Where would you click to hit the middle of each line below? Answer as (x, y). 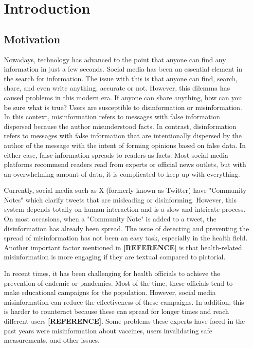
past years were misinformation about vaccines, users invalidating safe (108, 330)
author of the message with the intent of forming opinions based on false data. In (125, 145)
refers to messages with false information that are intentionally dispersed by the (123, 136)
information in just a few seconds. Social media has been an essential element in (123, 69)
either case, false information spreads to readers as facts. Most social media (116, 155)
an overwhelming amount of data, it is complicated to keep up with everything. (122, 174)
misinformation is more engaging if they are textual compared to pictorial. (115, 257)
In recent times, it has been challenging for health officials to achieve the (112, 273)
